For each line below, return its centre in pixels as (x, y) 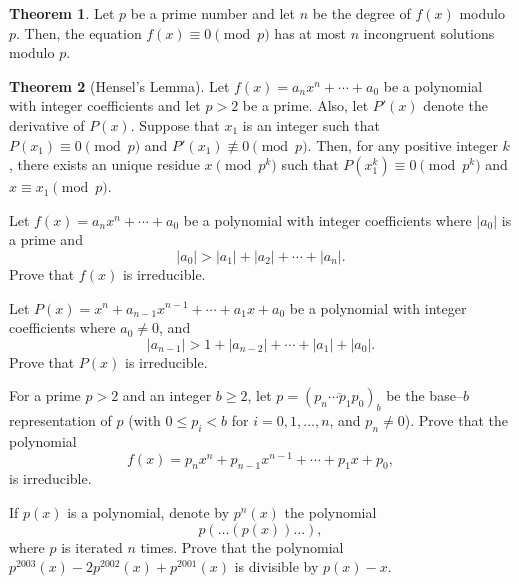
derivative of (47, 124)
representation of (60, 420)
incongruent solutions (429, 32)
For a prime (45, 395)
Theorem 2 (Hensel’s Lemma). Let (119, 85)
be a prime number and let (212, 13)
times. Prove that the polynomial (242, 546)
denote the (455, 105)
